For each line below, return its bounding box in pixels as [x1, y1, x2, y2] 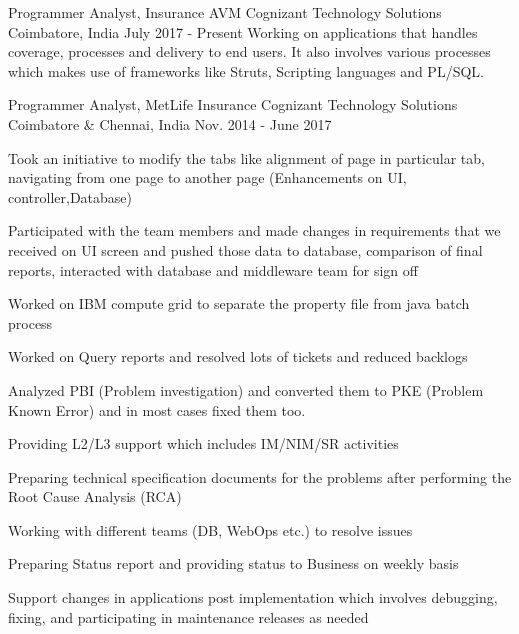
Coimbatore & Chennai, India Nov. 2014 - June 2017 [8, 113, 332, 134]
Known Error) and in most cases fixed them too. [8, 399, 306, 420]
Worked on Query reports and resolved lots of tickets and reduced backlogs [8, 346, 468, 367]
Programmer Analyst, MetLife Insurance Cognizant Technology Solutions [8, 94, 458, 115]
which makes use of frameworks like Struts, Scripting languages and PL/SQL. [8, 60, 484, 81]
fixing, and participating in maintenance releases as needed [8, 606, 369, 627]
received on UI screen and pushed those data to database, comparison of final [8, 239, 483, 260]
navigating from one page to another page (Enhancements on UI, [8, 167, 407, 188]
